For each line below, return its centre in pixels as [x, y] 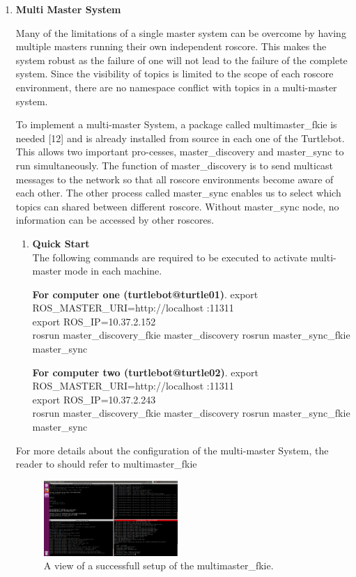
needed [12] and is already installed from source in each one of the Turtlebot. [180, 138]
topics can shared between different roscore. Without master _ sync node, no [177, 206]
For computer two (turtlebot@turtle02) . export [145, 372]
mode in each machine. [113, 271]
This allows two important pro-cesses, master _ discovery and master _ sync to [180, 152]
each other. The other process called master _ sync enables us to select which [178, 193]
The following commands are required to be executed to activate [170, 257]
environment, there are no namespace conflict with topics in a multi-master [176, 87]
